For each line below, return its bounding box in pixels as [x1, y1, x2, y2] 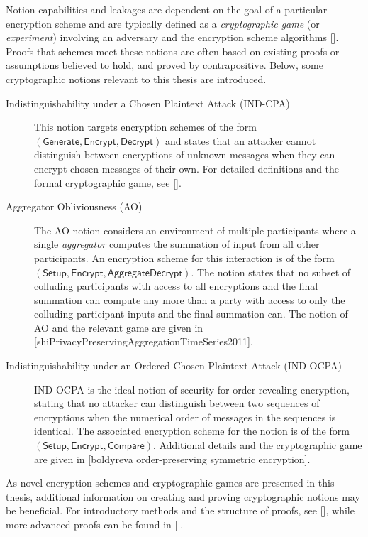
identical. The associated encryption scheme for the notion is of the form [34, 423, 350, 438]
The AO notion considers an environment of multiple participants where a [34, 222, 356, 237]
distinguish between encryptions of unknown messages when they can [34, 147, 335, 162]
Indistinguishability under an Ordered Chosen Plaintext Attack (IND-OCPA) [6, 358, 342, 373]
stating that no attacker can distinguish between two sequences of [34, 396, 320, 411]
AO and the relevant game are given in [34, 320, 203, 335]
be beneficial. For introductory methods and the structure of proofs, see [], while [6, 503, 355, 518]
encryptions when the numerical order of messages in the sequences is [34, 409, 336, 424]
